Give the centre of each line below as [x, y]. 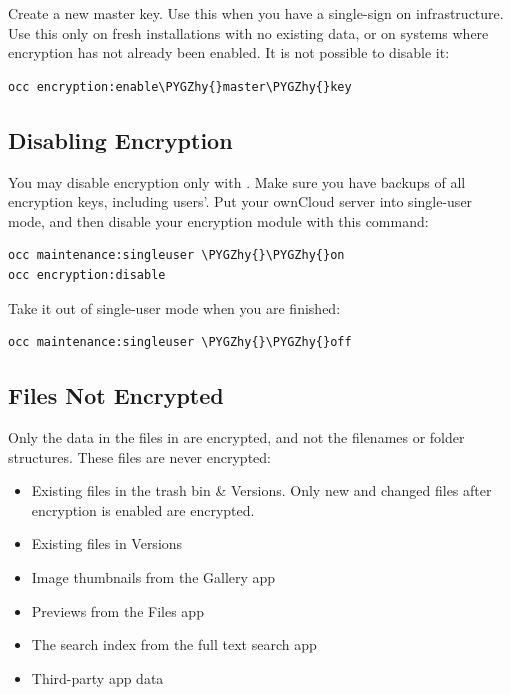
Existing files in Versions [107, 543]
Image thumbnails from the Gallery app [153, 576]
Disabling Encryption [120, 139]
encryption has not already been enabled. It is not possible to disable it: [229, 52]
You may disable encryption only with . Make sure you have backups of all [237, 181]
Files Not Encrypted [116, 395]
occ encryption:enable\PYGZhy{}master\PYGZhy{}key [180, 86]
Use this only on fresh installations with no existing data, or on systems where [248, 32]
